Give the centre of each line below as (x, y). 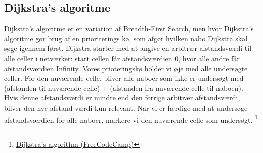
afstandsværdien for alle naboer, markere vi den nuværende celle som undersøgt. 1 (131, 119)
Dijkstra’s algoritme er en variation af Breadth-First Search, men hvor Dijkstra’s (129, 29)
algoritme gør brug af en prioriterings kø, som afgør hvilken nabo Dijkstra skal (126, 38)
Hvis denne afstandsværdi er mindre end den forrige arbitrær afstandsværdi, (122, 98)
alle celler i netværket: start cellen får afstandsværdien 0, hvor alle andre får (122, 58)
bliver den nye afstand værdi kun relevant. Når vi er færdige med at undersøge (126, 107)
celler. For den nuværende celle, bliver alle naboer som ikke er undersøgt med (124, 78)
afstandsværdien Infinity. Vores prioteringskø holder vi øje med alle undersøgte (126, 68)
